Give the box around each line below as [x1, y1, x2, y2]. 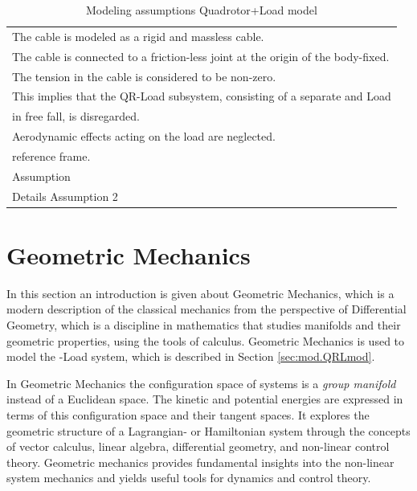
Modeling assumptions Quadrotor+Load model [85, 2, 317, 18]
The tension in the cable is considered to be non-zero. [12, 68, 276, 84]
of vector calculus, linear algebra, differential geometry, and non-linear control [6, 438, 390, 455]
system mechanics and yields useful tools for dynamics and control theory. [6, 469, 371, 486]
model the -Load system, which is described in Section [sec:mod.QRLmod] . [6, 348, 375, 365]
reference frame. [12, 147, 91, 164]
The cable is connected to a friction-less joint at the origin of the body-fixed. [12, 47, 390, 64]
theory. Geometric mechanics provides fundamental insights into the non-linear [6, 453, 395, 470]
